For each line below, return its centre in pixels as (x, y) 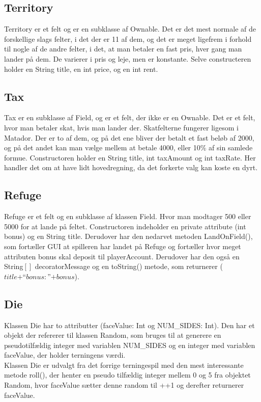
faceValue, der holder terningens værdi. (65, 355)
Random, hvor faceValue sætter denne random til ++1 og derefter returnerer (124, 385)
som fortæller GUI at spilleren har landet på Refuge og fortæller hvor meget (123, 246)
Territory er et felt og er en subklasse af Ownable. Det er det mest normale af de (130, 29)
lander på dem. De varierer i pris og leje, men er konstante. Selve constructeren (128, 58)
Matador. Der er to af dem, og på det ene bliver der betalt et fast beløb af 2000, (129, 137)
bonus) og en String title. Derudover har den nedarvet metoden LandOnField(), (128, 236)
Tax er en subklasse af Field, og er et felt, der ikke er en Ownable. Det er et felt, (130, 117)
